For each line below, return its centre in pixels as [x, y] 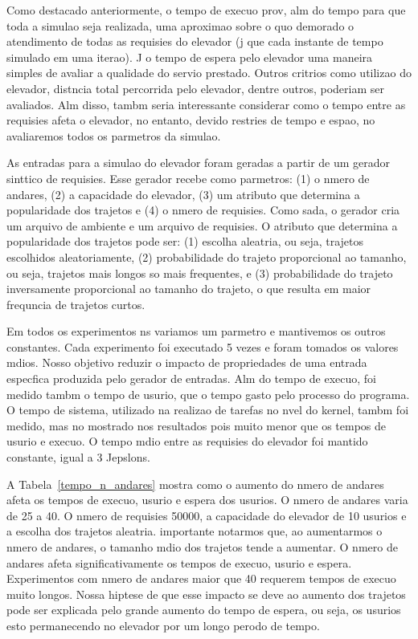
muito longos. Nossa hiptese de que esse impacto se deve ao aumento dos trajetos [206, 594]
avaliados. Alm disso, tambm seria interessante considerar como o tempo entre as [206, 104]
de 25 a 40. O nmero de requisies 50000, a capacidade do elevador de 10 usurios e [207, 515]
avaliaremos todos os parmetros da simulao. [114, 135]
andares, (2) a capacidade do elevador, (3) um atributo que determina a [183, 194]
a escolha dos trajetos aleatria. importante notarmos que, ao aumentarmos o [195, 531]
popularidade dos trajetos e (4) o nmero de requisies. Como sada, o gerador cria [203, 210]
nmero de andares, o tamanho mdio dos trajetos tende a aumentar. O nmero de [202, 547]
